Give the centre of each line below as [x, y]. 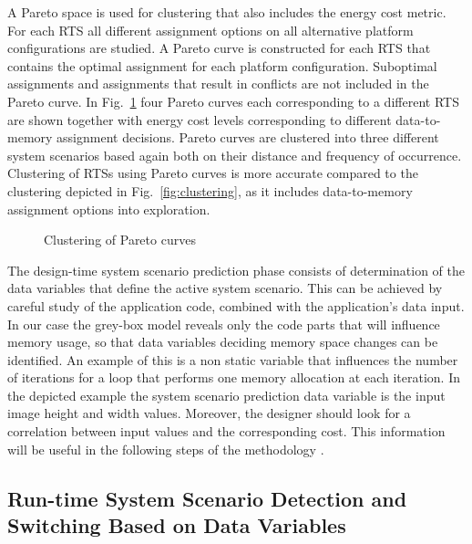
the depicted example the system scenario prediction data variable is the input [226, 395]
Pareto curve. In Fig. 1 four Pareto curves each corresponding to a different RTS [233, 101]
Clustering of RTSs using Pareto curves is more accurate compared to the [213, 173]
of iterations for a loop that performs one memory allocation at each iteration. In [234, 377]
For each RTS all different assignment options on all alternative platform [210, 30]
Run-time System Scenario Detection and [207, 498]
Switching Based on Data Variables [177, 525]
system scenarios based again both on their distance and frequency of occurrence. [235, 155]
